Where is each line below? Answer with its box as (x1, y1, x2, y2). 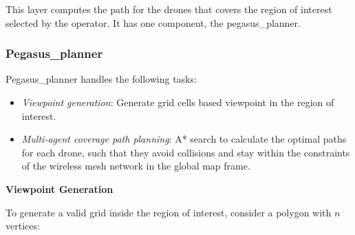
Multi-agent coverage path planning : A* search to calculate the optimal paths (21, 132, 347, 146)
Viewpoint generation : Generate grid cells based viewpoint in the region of (21, 95, 334, 109)
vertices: (6, 218, 40, 233)
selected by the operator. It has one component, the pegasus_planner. (6, 15, 301, 30)
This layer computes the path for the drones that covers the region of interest (6, 2, 332, 16)
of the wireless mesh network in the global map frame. (21, 159, 250, 173)
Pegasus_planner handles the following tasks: (6, 72, 197, 86)
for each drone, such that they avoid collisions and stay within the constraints (21, 145, 350, 159)
